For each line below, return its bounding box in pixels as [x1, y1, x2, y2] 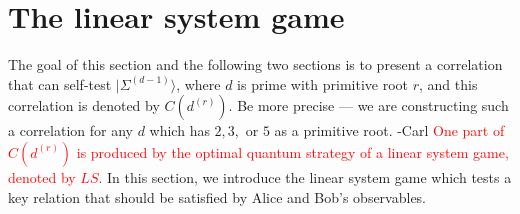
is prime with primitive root [237, 73, 409, 94]
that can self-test [8, 73, 112, 94]
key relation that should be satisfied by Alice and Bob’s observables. [8, 186, 427, 207]
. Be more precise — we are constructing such [228, 95, 509, 116]
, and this [419, 73, 478, 94]
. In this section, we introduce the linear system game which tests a [98, 166, 512, 187]
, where [176, 73, 221, 94]
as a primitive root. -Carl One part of [274, 120, 505, 141]
